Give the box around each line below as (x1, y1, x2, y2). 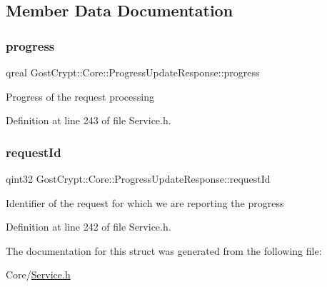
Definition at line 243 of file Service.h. (6, 113, 171, 128)
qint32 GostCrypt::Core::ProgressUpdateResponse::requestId (6, 171, 271, 186)
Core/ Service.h (6, 267, 71, 282)
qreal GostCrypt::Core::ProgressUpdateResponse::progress (6, 65, 260, 79)
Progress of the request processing (6, 89, 154, 104)
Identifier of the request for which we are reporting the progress (6, 195, 284, 210)
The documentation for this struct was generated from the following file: (6, 243, 322, 258)
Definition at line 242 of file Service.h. (6, 219, 171, 234)
